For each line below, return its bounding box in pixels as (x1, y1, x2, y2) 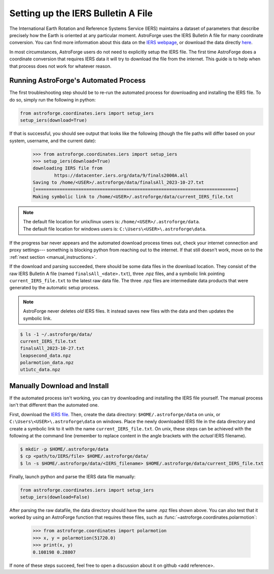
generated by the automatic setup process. (9, 285, 100, 291)
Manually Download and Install (9, 381, 109, 390)
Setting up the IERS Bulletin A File (9, 8, 153, 19)
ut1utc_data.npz (20, 367, 61, 373)
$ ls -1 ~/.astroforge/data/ (20, 331, 93, 337)
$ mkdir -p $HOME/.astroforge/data (20, 446, 109, 452)
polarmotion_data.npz (20, 360, 74, 365)
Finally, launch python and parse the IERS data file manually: (9, 474, 135, 480)
